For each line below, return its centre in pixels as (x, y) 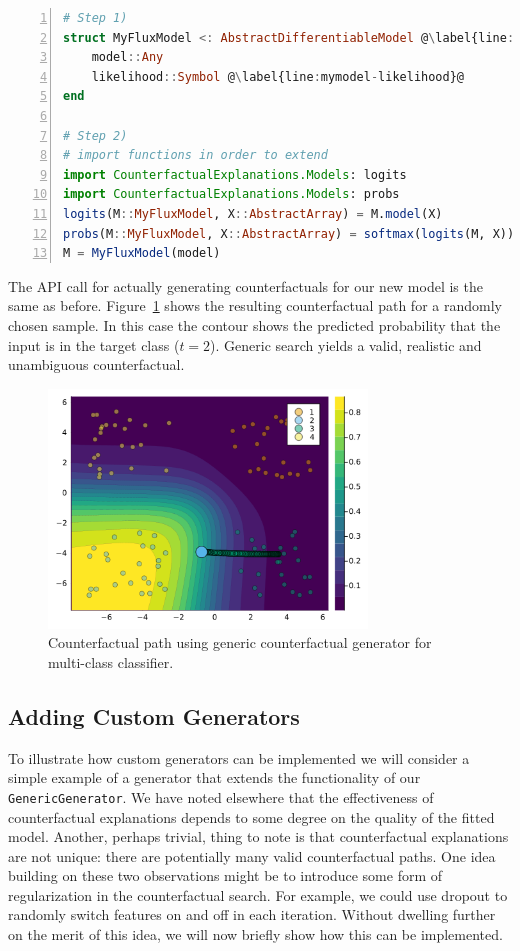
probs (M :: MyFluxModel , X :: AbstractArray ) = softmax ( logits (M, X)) (289, 233)
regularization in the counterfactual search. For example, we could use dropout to (258, 894)
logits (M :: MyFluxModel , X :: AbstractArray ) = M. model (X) (253, 213)
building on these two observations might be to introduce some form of (225, 875)
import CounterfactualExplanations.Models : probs (231, 194)
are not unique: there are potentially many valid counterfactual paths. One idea (252, 855)
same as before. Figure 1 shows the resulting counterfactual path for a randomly (255, 305)
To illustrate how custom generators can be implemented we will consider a (239, 757)
